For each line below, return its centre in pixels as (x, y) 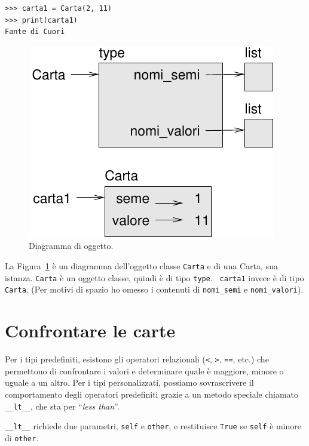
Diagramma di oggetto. (71, 246)
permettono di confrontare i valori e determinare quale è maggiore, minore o (144, 370)
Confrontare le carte (90, 330)
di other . (22, 437)
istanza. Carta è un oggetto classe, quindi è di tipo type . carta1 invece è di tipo (154, 277)
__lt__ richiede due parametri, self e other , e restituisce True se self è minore (153, 426)
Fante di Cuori (35, 32)
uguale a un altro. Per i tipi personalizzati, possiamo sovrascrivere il (129, 382)
